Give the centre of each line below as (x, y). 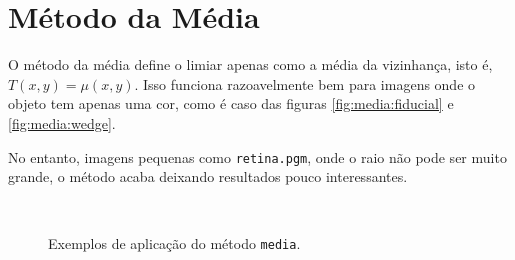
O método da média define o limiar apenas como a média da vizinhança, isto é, (250, 64)
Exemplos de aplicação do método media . (174, 243)
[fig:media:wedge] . (62, 122)
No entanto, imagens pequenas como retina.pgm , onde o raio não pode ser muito (257, 156)
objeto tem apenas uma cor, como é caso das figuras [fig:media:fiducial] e (231, 103)
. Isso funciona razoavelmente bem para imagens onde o (305, 83)
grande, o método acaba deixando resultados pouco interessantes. (208, 176)
